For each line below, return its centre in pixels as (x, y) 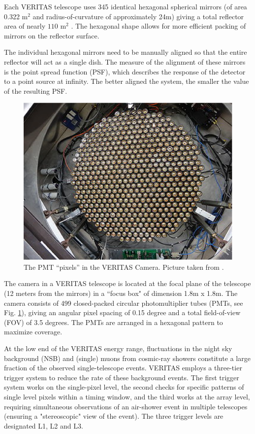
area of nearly (25, 26)
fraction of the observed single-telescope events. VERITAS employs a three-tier (123, 368)
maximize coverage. (33, 332)
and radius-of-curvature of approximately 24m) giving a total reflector (138, 16)
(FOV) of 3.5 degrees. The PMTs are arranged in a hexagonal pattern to (113, 322)
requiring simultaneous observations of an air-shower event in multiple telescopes (126, 406)
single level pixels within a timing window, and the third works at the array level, (127, 396)
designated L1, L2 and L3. (44, 425)
